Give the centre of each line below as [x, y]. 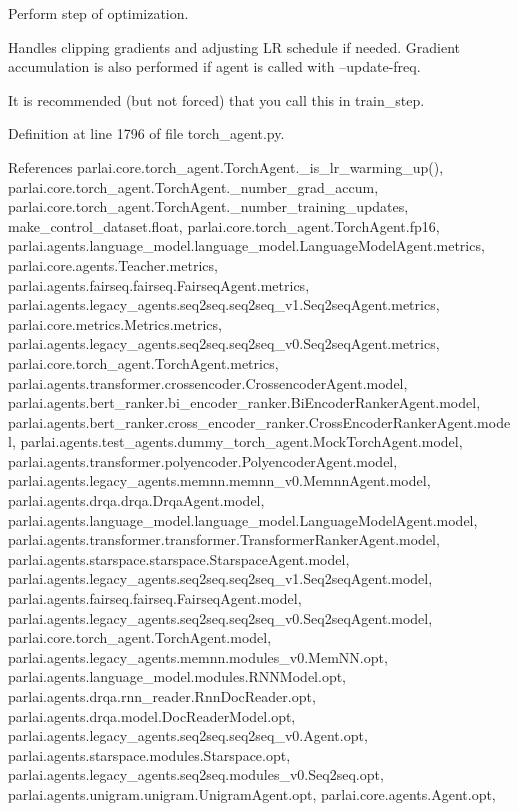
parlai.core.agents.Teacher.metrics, [113, 264]
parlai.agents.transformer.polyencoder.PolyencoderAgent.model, [203, 460]
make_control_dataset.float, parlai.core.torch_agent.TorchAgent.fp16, [224, 225]
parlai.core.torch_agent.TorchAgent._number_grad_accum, [193, 186]
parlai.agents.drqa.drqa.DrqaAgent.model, [136, 500]
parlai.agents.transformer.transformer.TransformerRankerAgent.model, [224, 539]
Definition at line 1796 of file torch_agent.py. [146, 133]
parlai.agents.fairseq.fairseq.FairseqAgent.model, [155, 598]
